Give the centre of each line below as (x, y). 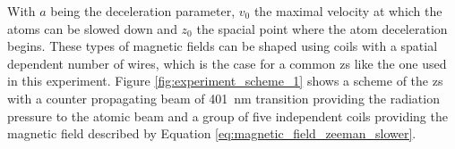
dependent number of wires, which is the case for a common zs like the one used (227, 63)
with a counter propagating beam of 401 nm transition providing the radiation (223, 98)
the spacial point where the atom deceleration (322, 28)
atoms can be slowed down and (92, 28)
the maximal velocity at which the (348, 11)
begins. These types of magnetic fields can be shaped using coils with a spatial (223, 46)
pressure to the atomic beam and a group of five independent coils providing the (227, 116)
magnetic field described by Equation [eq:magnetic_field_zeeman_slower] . (212, 133)
